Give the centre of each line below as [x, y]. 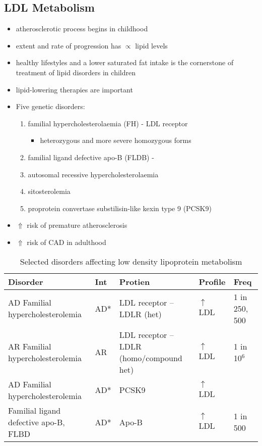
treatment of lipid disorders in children [76, 72]
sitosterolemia [49, 191]
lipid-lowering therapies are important [74, 89]
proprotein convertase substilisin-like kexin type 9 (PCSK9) [120, 208]
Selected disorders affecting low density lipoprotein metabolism [131, 261]
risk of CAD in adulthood [67, 242]
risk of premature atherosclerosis [77, 225]
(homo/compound [151, 358]
